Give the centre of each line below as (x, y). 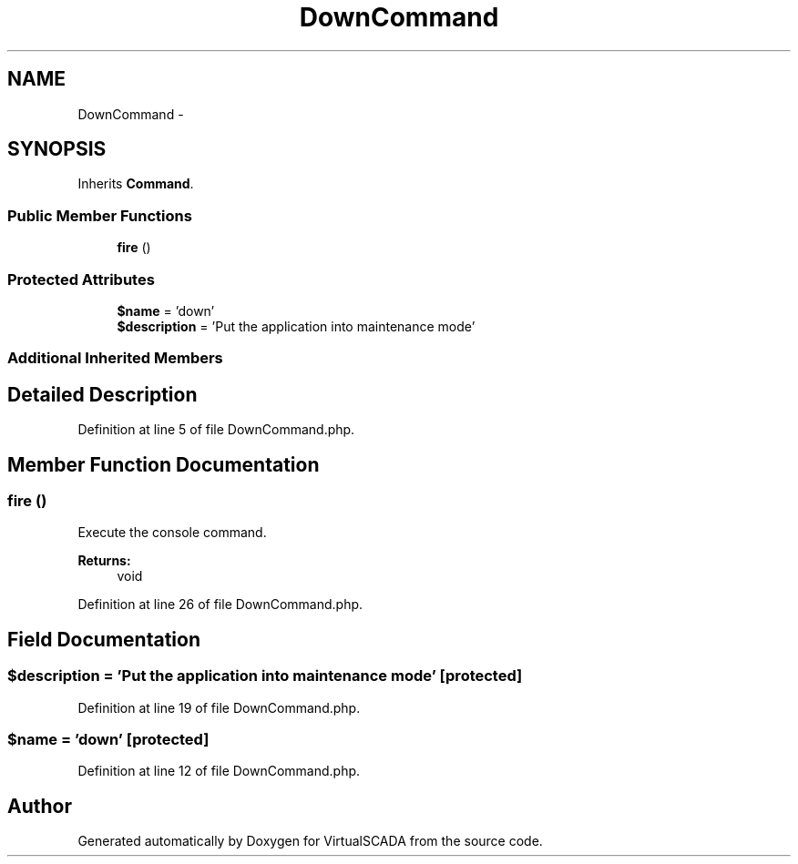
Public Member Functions (100, 215)
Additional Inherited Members (115, 358)
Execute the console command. (172, 533)
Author (40, 806)
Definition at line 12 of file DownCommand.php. (219, 771)
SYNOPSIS (57, 149)
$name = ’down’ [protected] (108, 739)
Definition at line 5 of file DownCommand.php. (216, 430)
